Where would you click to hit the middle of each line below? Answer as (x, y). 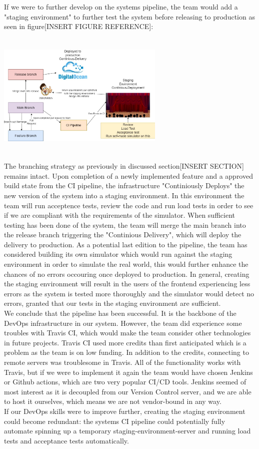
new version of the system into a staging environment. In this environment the (124, 195)
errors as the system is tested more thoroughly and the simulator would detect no (129, 293)
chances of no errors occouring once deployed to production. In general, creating (127, 274)
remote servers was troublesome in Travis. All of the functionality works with (122, 362)
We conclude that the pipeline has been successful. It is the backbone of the (120, 313)
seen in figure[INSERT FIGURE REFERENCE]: (79, 26)
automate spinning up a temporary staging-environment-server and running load (127, 431)
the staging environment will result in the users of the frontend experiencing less (127, 284)
